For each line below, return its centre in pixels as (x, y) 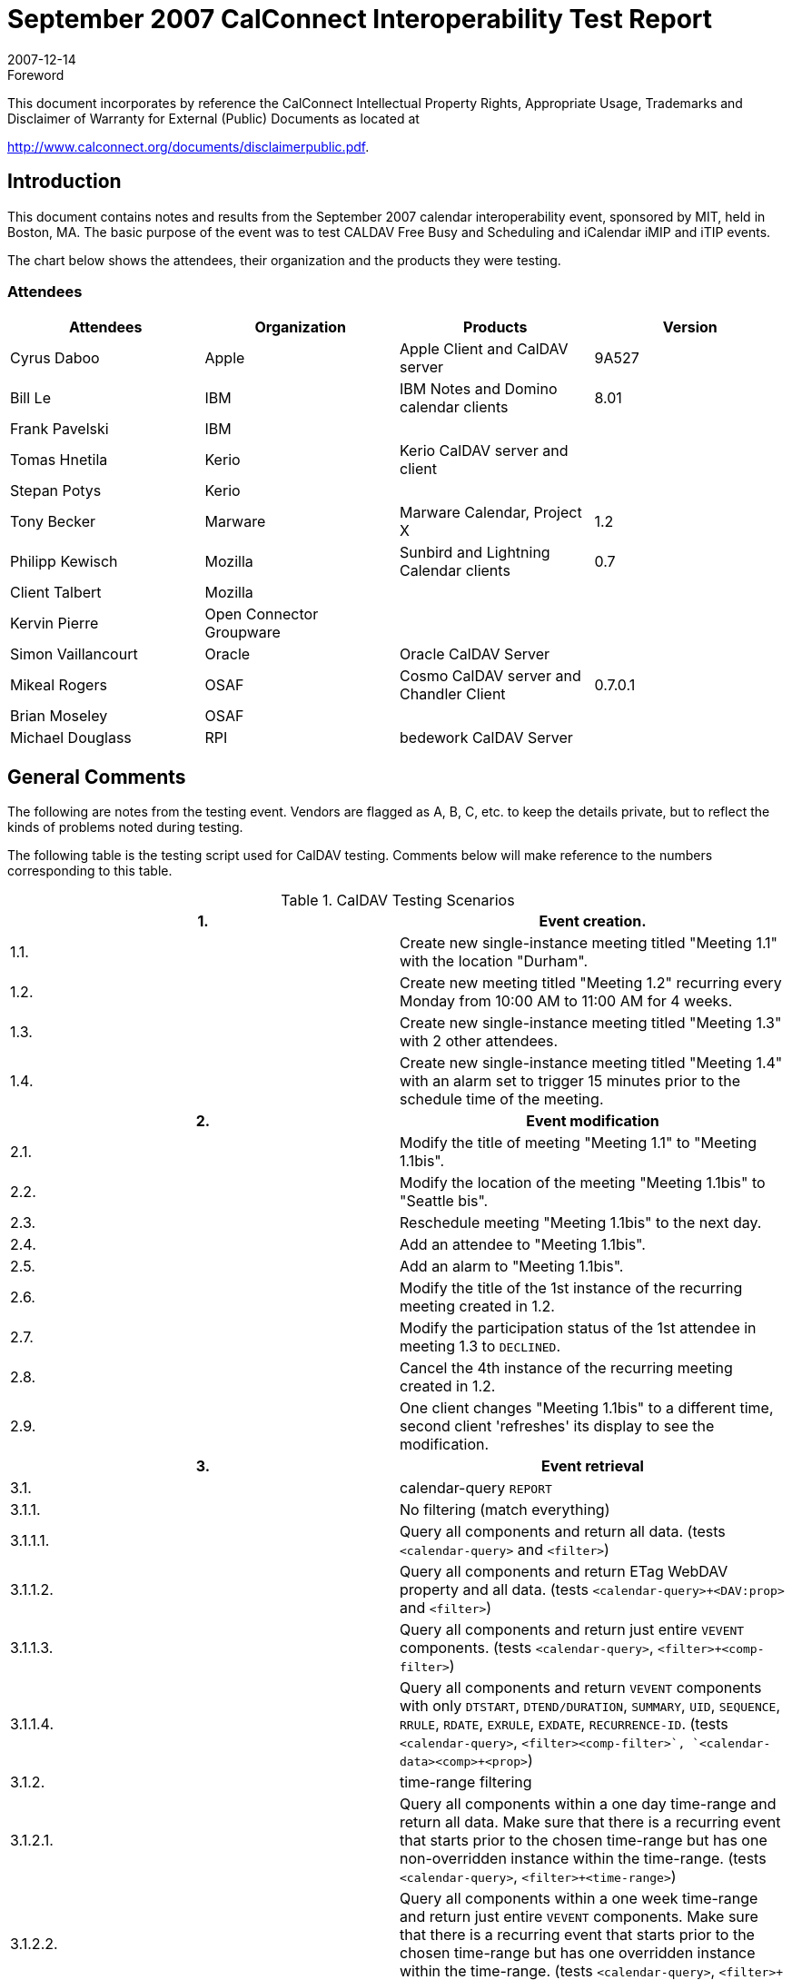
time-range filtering (466, 1782)
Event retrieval (593, 1466)
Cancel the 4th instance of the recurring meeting (566, 1368)
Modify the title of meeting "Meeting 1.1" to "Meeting (579, 1143)
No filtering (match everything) (505, 1510)
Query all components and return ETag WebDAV (564, 1572)
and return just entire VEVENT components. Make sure (579, 1917)
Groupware (243, 633)
